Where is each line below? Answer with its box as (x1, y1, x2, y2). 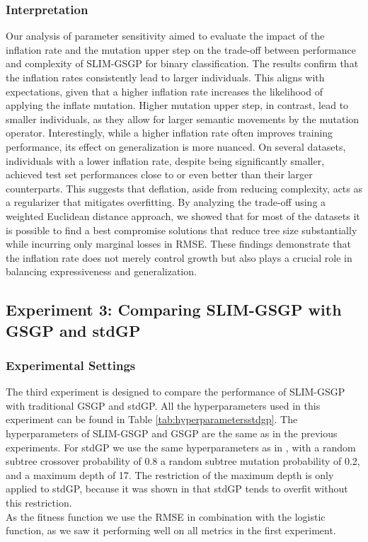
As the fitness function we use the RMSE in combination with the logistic (6, 509, 326, 524)
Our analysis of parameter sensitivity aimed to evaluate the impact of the (6, 28, 325, 43)
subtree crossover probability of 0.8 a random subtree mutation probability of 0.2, (6, 454, 360, 468)
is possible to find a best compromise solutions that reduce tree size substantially (6, 222, 357, 237)
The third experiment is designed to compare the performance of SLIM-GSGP (6, 384, 345, 399)
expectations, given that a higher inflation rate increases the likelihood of (6, 83, 323, 98)
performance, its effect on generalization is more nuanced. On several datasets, (6, 139, 346, 154)
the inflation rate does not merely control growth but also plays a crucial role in (6, 250, 352, 265)
